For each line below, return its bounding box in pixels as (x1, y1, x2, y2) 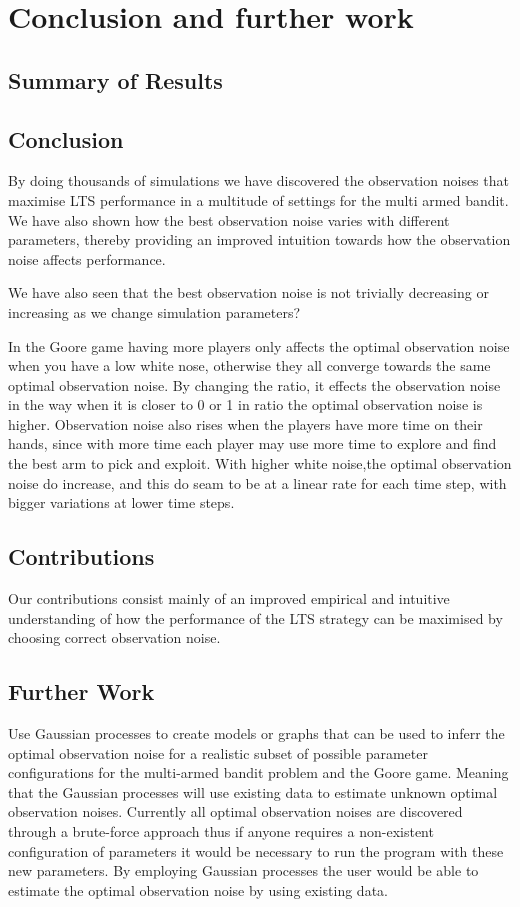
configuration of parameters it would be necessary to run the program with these (8, 840, 504, 861)
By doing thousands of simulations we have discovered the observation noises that (8, 170, 509, 191)
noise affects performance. (8, 248, 166, 269)
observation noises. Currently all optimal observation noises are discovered (8, 801, 463, 822)
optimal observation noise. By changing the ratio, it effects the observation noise (8, 374, 501, 395)
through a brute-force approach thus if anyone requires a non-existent (8, 821, 434, 842)
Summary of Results (8, 64, 223, 95)
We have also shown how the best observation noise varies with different (8, 209, 450, 230)
